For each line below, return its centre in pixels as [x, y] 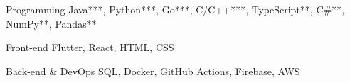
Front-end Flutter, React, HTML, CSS [90, 47]
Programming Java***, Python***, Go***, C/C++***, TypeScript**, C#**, [175, 9]
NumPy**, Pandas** [51, 23]
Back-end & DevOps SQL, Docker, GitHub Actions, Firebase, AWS [153, 71]
